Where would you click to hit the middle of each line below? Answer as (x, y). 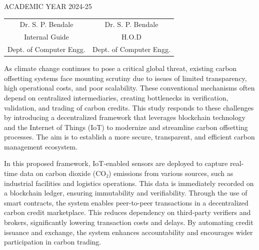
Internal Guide (46, 37)
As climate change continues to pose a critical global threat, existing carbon (120, 68)
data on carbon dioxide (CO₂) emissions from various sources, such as (126, 173)
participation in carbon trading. (53, 242)
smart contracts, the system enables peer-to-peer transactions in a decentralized (126, 202)
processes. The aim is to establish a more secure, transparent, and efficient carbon (129, 137)
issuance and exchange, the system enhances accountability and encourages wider (128, 232)
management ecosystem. (41, 146)
